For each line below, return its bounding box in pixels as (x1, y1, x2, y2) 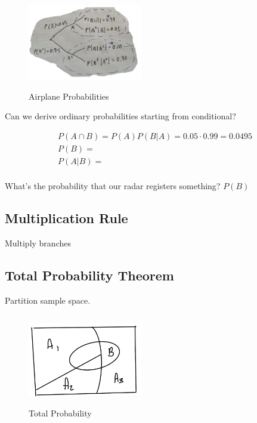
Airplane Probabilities (29, 89, 109, 102)
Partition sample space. (5, 294, 91, 306)
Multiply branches (5, 236, 71, 249)
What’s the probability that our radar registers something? (5, 180, 221, 192)
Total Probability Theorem (5, 265, 174, 284)
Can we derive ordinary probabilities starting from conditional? (5, 110, 236, 122)
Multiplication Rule (5, 209, 128, 227)
